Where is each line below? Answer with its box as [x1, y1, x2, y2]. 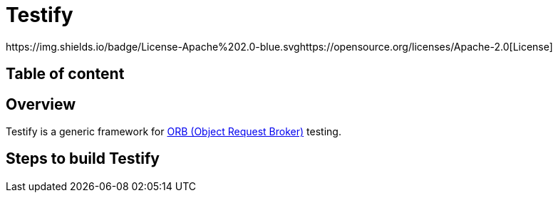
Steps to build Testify [6, 150, 160, 168]
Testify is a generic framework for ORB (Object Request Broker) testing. [6, 125, 341, 138]
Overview [6, 95, 76, 113]
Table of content [6, 65, 125, 83]
